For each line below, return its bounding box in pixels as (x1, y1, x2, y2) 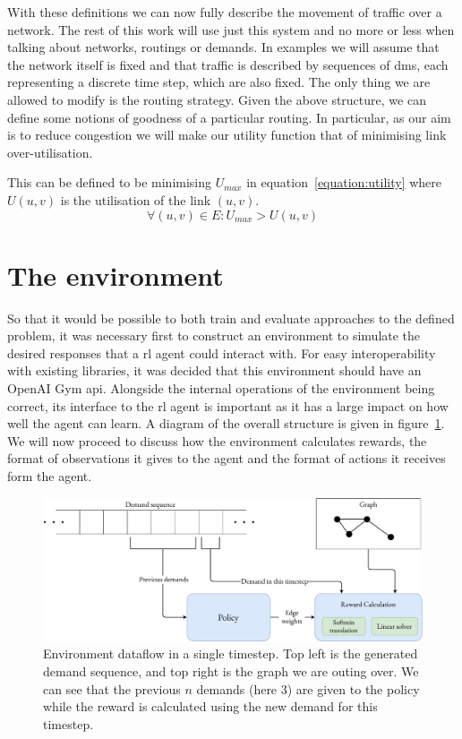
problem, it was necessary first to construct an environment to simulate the (7, 326, 421, 345)
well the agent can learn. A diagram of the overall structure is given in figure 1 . (7, 414, 445, 433)
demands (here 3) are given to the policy (196, 679, 420, 698)
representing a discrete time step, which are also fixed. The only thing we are (7, 73, 431, 91)
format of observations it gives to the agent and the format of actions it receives (7, 449, 446, 468)
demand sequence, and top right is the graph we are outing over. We (43, 662, 419, 681)
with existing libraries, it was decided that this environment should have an (7, 361, 422, 380)
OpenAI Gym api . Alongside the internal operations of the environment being (7, 379, 435, 398)
